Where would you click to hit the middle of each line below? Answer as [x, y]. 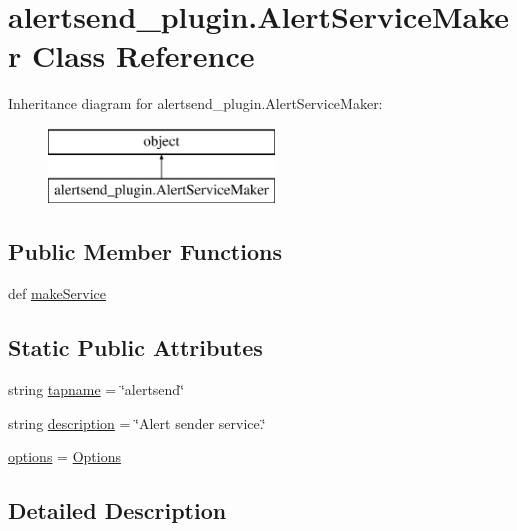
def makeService [57, 293]
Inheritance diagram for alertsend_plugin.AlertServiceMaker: [195, 103]
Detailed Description [117, 510]
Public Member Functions [145, 251]
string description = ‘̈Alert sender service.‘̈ [137, 422]
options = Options [64, 456]
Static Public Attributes [135, 347]
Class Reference [143, 55]
